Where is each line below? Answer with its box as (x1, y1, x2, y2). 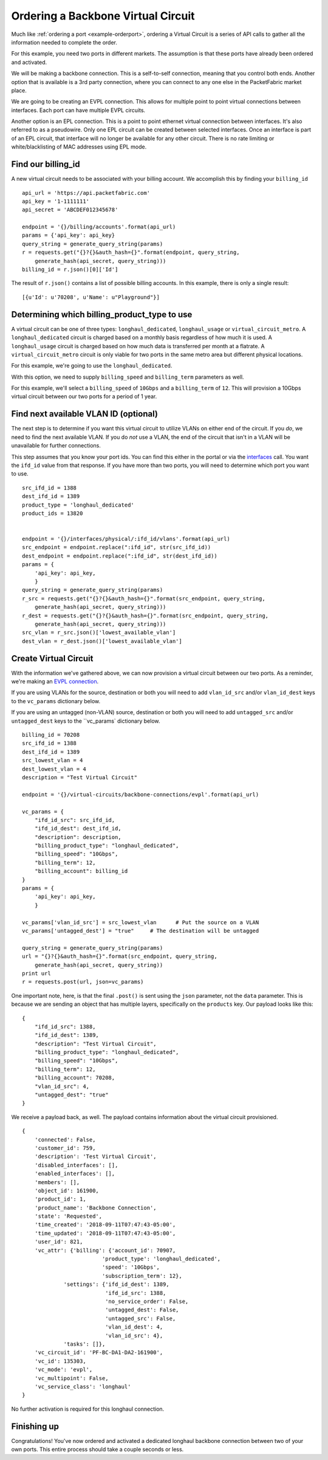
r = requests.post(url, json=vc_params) (22, 978, 144, 986)
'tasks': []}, (63, 1340, 106, 1347)
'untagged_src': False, (105, 1315, 176, 1322)
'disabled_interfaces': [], (34, 1162, 118, 1168)
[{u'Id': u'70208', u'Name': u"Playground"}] (22, 293, 160, 301)
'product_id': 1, (34, 1196, 86, 1202)
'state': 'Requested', (34, 1213, 103, 1220)
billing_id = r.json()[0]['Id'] (22, 266, 118, 273)
